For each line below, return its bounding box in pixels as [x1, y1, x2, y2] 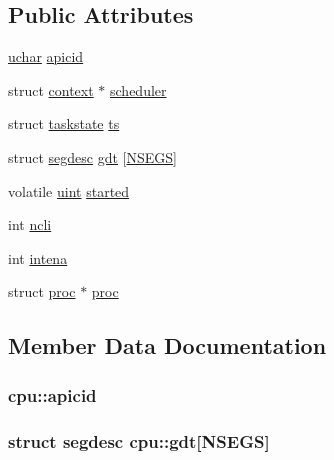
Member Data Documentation [8, 330, 327, 361]
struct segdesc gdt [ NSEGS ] [8, 146, 177, 167]
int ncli [8, 214, 52, 235]
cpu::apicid [8, 382, 97, 407]
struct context [8, 79, 94, 100]
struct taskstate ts [8, 113, 120, 134]
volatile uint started [8, 180, 130, 201]
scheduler [110, 79, 167, 100]
